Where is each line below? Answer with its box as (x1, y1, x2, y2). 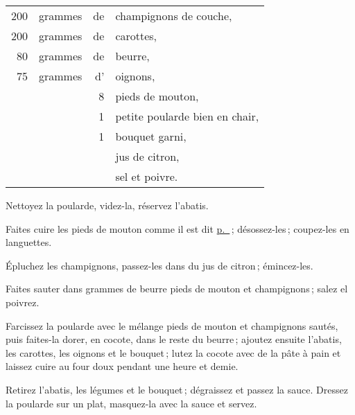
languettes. (6, 235, 52, 249)
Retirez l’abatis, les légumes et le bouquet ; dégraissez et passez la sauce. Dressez (6, 382, 348, 396)
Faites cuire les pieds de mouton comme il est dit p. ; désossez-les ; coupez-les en (6, 221, 349, 236)
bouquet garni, (115, 128, 187, 144)
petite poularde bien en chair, (115, 108, 259, 124)
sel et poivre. (115, 168, 178, 184)
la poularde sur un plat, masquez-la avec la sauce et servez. (6, 396, 257, 410)
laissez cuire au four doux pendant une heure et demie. (6, 359, 239, 373)
